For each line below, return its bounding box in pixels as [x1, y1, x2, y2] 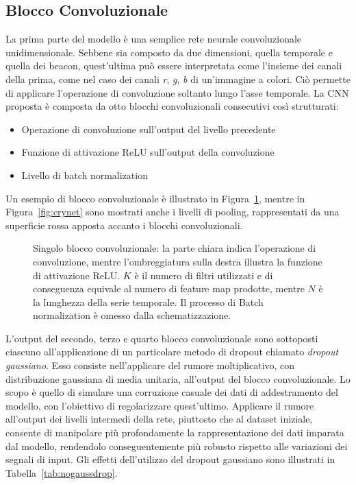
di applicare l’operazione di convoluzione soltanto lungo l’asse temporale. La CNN [5, 85, 349, 99]
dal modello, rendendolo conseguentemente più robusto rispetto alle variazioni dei [5, 438, 348, 453]
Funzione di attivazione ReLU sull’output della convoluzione [21, 145, 275, 159]
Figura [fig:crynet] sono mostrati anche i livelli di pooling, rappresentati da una [5, 204, 340, 219]
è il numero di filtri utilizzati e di [134, 268, 273, 282]
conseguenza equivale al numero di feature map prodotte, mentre [33, 281, 305, 296]
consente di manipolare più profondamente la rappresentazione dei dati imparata [5, 425, 344, 440]
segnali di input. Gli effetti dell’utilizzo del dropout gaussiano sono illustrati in [5, 452, 335, 466]
